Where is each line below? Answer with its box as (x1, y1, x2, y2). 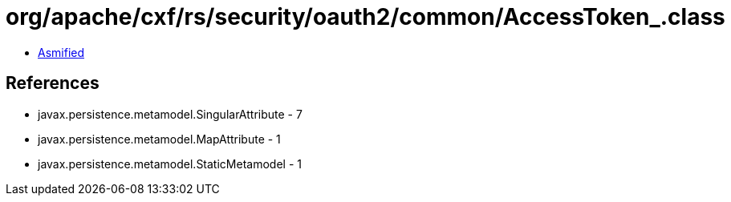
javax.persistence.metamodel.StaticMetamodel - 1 (38, 156, 302, 171)
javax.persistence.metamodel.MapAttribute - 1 (38, 131, 281, 146)
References (6, 73, 99, 94)
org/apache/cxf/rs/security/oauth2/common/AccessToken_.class (6, 3, 725, 30)
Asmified (38, 45, 85, 59)
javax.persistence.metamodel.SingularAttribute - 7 (38, 107, 303, 121)
